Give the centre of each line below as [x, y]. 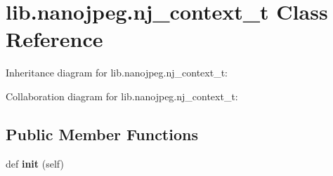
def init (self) [35, 163]
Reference [54, 39]
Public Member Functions [102, 134]
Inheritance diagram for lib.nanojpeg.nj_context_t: [117, 73]
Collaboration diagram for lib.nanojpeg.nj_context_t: [122, 96]
